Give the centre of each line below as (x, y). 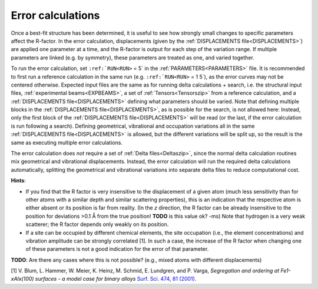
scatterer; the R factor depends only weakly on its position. (97, 224)
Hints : (18, 181)
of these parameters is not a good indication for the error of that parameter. (117, 249)
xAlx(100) (22, 279)
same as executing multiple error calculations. (67, 142)
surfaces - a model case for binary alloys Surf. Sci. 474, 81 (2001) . (116, 279)
